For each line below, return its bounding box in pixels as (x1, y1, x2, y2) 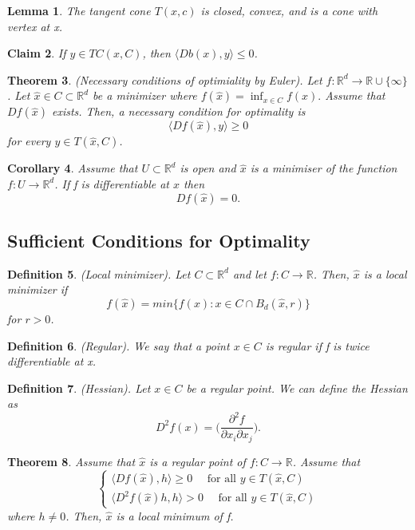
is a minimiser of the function (250, 160, 397, 176)
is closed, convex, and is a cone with (200, 2, 378, 18)
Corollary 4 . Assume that (7, 160, 138, 176)
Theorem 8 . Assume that (7, 453, 136, 469)
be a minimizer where (93, 87, 197, 104)
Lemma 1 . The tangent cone (7, 2, 151, 18)
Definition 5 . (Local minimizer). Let (7, 265, 191, 282)
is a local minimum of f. (116, 507, 234, 524)
